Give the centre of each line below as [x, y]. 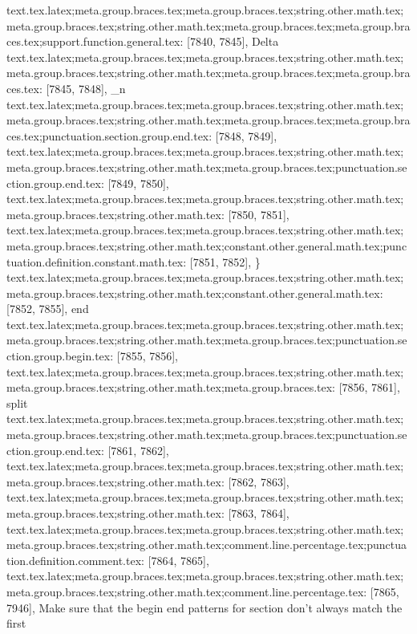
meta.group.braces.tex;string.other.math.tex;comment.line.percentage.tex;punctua [206, 545]
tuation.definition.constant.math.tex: [97, 261]
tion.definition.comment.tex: [75, 560]
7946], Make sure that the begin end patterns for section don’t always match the [204, 607]
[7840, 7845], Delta [233, 41]
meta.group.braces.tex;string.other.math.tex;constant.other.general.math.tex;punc [207, 245]
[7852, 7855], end [48, 309]
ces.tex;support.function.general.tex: [95, 41]
